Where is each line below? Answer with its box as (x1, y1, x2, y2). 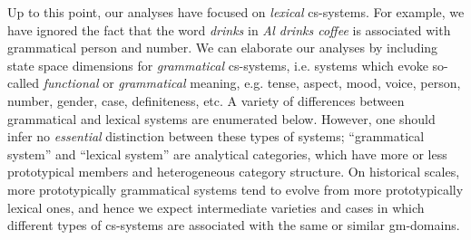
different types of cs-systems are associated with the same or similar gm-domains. (7, 216, 460, 235)
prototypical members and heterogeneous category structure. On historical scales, (7, 162, 460, 181)
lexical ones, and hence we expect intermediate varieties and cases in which (7, 197, 425, 216)
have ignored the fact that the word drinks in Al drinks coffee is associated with (7, 20, 451, 39)
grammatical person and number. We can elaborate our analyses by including (7, 38, 438, 57)
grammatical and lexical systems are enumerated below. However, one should (7, 109, 436, 128)
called (7, 73, 39, 92)
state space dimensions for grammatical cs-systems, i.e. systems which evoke (7, 55, 428, 74)
